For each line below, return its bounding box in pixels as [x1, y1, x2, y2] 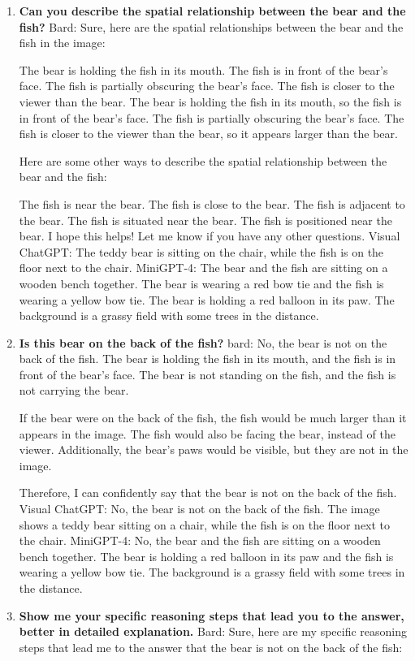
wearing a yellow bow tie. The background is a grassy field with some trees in [19, 564, 405, 581]
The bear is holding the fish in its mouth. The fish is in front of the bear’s [19, 61, 388, 78]
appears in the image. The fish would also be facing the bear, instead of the [19, 425, 396, 442]
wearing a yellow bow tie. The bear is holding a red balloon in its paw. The [19, 291, 395, 308]
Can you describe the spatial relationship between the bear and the [19, 2, 406, 19]
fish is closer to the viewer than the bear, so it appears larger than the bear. [19, 125, 398, 142]
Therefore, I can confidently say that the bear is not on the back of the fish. [19, 484, 397, 501]
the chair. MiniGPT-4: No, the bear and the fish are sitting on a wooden [19, 532, 381, 549]
